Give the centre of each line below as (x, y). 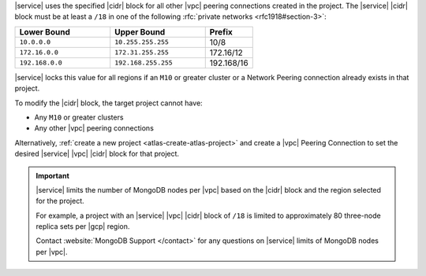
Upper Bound (140, 31)
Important (53, 175)
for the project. (60, 201)
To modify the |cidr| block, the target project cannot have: (108, 103)
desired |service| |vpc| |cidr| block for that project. (97, 154)
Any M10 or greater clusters (79, 117)
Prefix (221, 31)
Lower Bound (45, 31)
